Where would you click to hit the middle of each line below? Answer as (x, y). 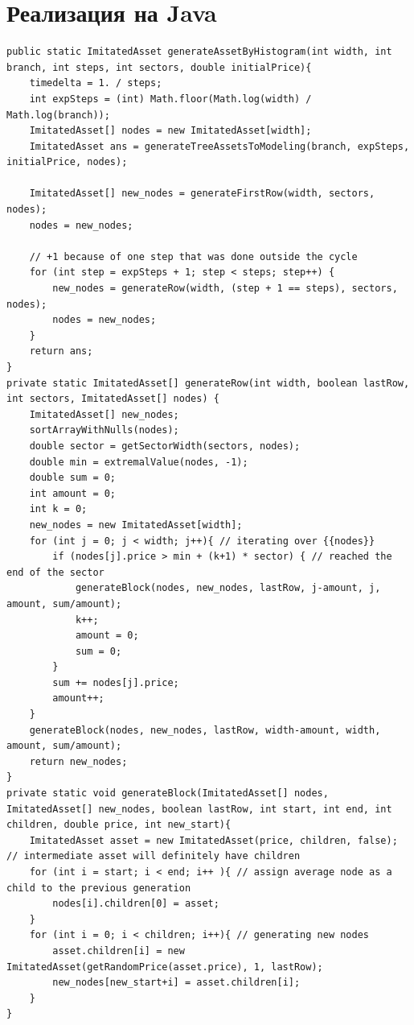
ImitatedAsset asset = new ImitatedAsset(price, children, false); (213, 840)
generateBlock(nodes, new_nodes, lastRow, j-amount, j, (228, 588)
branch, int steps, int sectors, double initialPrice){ (159, 67)
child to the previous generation (99, 888)
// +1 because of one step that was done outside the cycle (193, 256)
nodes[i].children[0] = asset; (136, 904)
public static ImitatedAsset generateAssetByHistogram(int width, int (199, 52)
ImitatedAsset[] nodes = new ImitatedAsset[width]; (170, 131)
